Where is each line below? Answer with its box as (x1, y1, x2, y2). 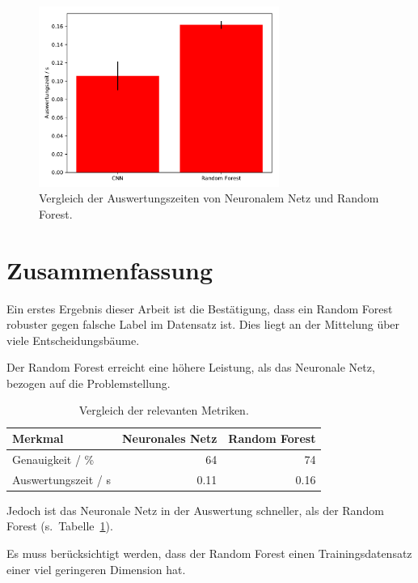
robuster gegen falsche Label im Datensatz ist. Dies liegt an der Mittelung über (6, 316, 400, 333)
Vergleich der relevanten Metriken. (78, 402, 249, 419)
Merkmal (12, 430, 64, 447)
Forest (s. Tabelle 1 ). (6, 517, 113, 534)
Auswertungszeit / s (12, 470, 111, 487)
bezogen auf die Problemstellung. (6, 374, 171, 391)
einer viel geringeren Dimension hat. (6, 560, 186, 577)
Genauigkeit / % (12, 450, 95, 467)
